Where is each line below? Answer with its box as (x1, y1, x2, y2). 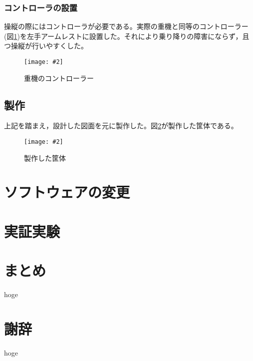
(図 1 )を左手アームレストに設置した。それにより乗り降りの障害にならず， (4, 30, 243, 41)
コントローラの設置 (4, 1, 78, 13)
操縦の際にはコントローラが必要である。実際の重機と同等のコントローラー (4, 21, 249, 31)
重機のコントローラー (24, 72, 94, 83)
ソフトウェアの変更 (4, 182, 130, 202)
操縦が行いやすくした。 (10, 40, 88, 51)
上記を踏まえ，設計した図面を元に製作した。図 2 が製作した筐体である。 (4, 120, 238, 131)
